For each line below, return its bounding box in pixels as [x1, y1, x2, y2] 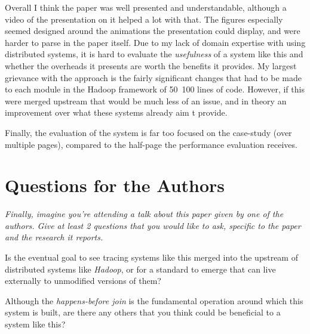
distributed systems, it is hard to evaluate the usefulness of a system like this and [5, 48, 303, 60]
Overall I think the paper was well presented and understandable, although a [5, 1, 287, 13]
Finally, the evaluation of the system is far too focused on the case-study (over [5, 126, 292, 138]
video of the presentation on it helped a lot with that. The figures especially [5, 13, 283, 25]
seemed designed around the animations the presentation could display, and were [5, 24, 300, 37]
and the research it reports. [5, 231, 103, 243]
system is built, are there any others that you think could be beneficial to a [5, 306, 281, 318]
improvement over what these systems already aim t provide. [5, 106, 228, 119]
